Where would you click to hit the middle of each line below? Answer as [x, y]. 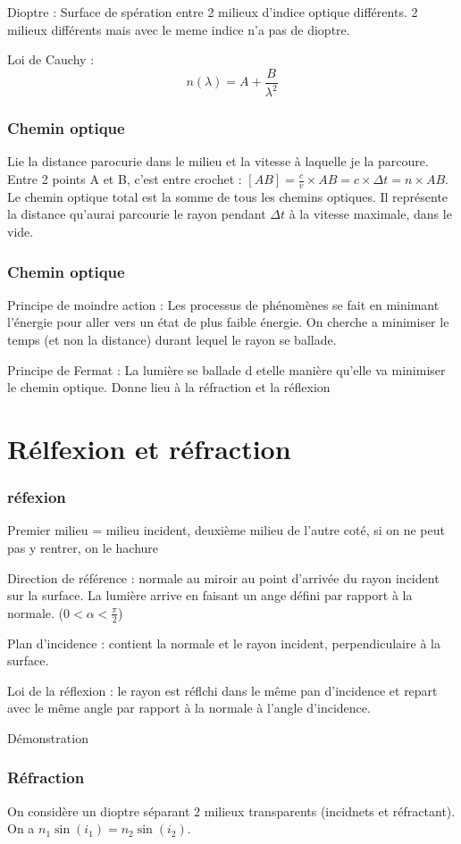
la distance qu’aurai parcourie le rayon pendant [137, 214]
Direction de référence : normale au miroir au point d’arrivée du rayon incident [223, 577]
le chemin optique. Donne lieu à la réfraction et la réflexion [169, 387]
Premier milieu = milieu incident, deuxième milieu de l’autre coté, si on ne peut [226, 530]
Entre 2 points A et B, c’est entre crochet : [125, 179]
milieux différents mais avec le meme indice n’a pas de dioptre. [179, 29]
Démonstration [48, 737]
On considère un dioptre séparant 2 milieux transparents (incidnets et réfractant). [231, 811]
